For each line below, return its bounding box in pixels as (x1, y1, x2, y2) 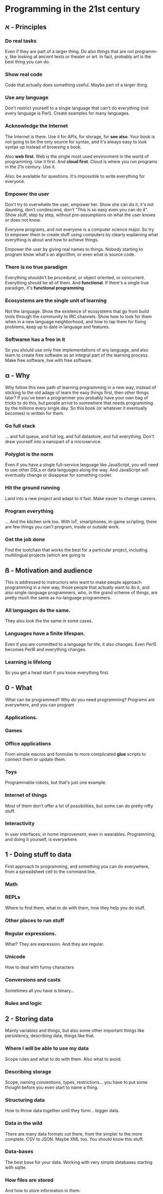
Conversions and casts (5, 976, 61, 983)
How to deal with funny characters (5, 964, 74, 970)
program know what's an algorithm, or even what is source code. (5, 252, 135, 258)
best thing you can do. (5, 58, 50, 64)
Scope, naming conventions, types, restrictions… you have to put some (5, 1079, 148, 1085)
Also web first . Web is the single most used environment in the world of (5, 153, 149, 159)
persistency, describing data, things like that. (5, 1033, 95, 1039)
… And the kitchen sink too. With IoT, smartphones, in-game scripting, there (5, 519, 157, 524)
